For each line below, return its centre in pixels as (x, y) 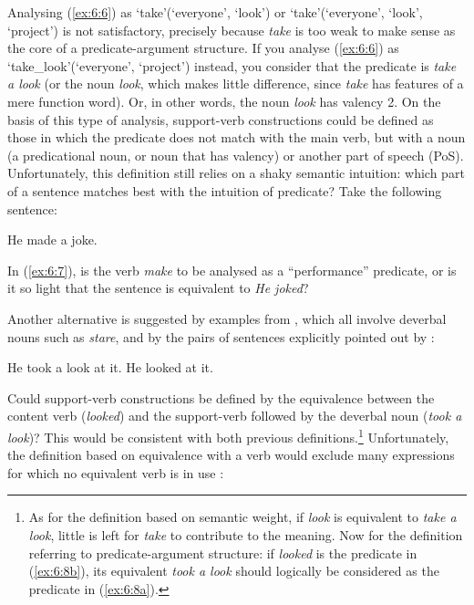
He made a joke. (52, 240)
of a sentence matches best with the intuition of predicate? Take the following (225, 190)
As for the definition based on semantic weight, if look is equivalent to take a (242, 517)
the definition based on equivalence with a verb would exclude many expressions (231, 455)
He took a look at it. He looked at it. (110, 367)
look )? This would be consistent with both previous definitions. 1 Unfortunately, (228, 435)
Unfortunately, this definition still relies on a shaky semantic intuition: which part (236, 173)
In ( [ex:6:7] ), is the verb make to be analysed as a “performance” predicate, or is (232, 270)
